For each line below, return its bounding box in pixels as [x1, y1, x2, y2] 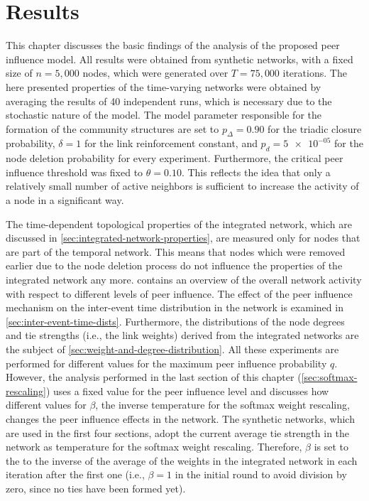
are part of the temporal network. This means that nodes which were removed [6, 244, 346, 259]
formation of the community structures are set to [6, 121, 219, 136]
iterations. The [282, 65, 347, 80]
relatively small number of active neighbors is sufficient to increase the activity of [6, 178, 359, 193]
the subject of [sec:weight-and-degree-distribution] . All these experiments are [6, 342, 339, 356]
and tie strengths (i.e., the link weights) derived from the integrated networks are [6, 328, 359, 343]
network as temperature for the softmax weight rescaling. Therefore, [6, 439, 302, 454]
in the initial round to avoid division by [175, 467, 347, 482]
